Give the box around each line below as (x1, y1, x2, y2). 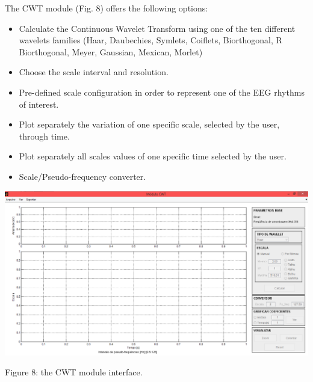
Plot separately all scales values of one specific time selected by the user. (19, 150, 287, 162)
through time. (19, 129, 70, 142)
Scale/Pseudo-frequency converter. (19, 170, 146, 182)
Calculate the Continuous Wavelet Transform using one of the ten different (19, 22, 296, 34)
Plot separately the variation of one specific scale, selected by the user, (19, 118, 280, 131)
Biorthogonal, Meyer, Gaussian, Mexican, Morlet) (19, 45, 203, 58)
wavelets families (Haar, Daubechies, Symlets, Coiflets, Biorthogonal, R (19, 34, 282, 46)
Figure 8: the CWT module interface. (5, 366, 143, 378)
